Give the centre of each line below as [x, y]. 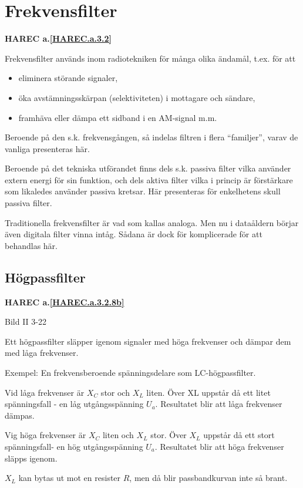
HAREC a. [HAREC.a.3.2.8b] [65, 302]
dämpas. [20, 415]
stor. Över [169, 435]
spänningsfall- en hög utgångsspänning [74, 446]
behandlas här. [31, 245]
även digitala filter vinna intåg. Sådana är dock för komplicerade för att [134, 234]
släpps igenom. [31, 458]
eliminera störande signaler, [68, 78]
